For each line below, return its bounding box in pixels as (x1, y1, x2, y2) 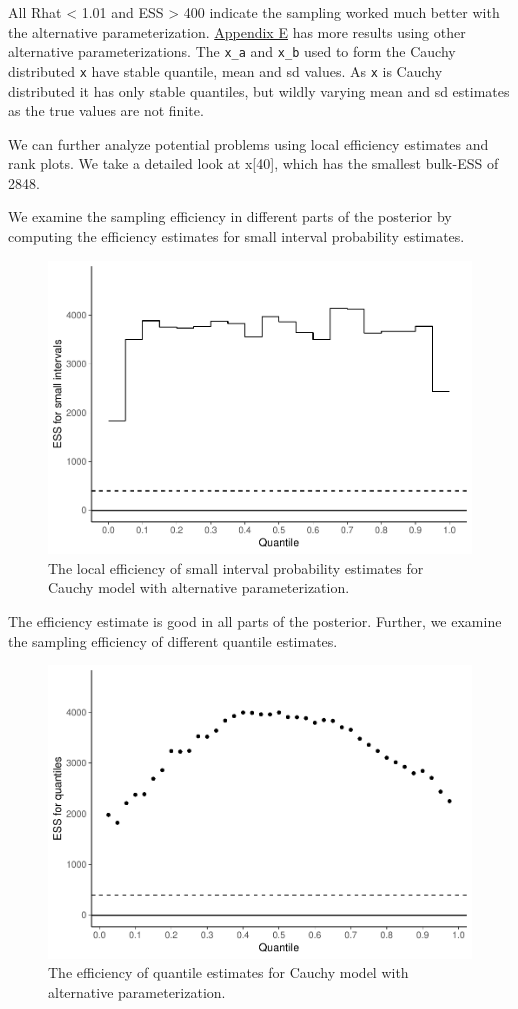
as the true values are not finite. (8, 100, 204, 121)
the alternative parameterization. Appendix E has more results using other (8, 21, 466, 42)
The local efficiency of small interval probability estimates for (48, 557, 424, 578)
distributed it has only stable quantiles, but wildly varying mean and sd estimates (8, 80, 510, 101)
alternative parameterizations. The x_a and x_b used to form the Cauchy (8, 41, 456, 62)
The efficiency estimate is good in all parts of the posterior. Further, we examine (8, 610, 502, 631)
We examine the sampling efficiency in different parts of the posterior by (8, 206, 452, 227)
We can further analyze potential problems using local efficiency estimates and (8, 133, 489, 154)
